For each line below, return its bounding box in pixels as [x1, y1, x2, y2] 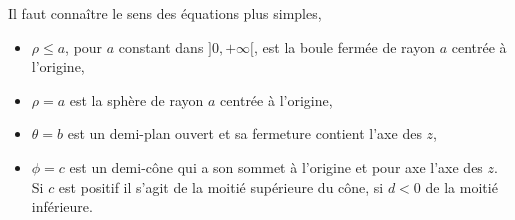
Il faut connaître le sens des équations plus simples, [8, 3, 322, 23]
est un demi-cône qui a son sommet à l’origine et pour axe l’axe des [69, 156, 483, 177]
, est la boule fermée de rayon [254, 36, 435, 57]
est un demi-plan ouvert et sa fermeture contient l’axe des [67, 123, 422, 144]
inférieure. [31, 196, 93, 217]
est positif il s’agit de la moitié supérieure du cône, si [58, 176, 384, 197]
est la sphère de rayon [69, 89, 204, 110]
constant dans [118, 36, 204, 57]
